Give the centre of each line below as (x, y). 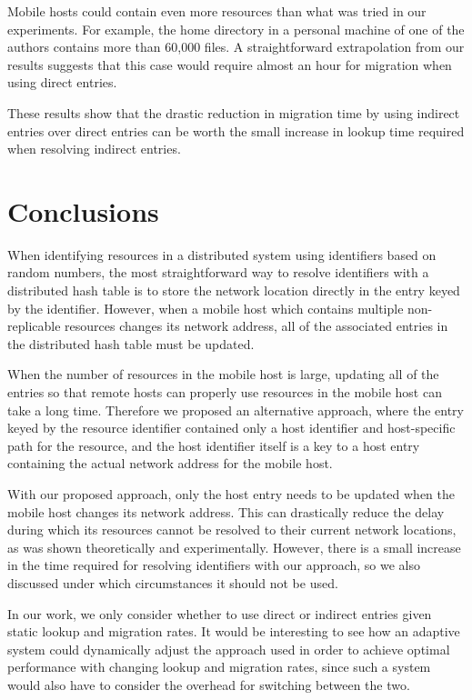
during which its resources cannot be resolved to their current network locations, (232, 530)
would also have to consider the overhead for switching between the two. (209, 684)
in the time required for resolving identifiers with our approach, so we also (214, 565)
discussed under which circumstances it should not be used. (173, 582)
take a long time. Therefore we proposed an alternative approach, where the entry (236, 410)
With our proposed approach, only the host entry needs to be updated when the (231, 494)
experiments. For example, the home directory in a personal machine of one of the (236, 29)
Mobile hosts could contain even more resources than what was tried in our (217, 11)
